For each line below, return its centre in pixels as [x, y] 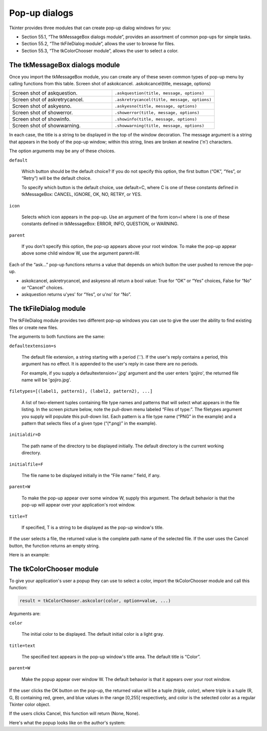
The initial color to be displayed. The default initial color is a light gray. [93, 634]
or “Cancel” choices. [43, 288]
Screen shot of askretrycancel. [48, 100]
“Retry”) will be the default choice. [56, 178]
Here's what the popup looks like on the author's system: [67, 723]
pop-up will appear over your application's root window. [78, 505]
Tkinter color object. [30, 704]
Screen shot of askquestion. [45, 93]
